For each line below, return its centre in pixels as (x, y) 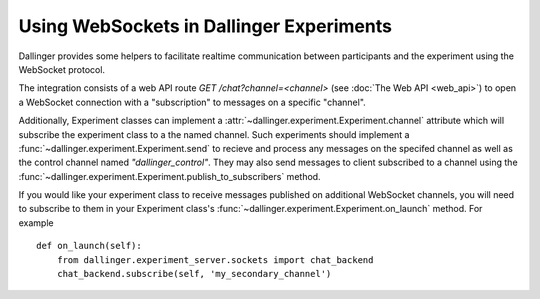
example (36, 222)
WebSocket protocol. (61, 69)
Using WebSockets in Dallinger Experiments (205, 26)
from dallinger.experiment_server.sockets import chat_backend (215, 259)
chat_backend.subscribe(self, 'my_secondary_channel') (194, 274)
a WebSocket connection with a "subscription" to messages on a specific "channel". (192, 102)
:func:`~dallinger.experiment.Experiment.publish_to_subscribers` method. (169, 176)
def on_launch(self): (89, 246)
